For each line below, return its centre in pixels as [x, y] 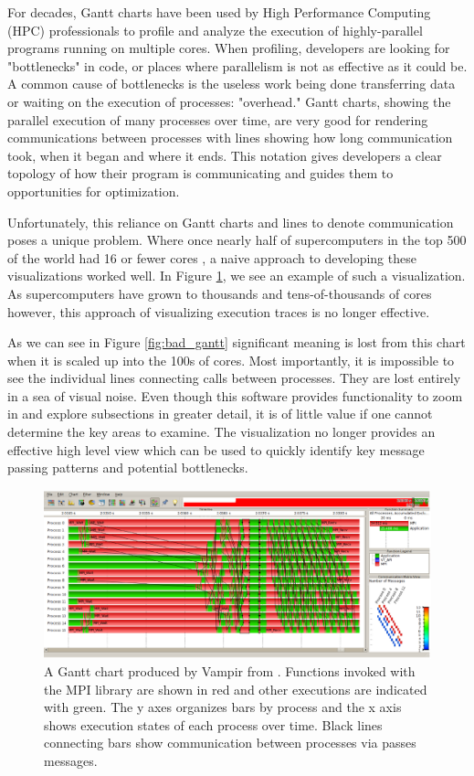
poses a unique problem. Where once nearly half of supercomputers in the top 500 [237, 240]
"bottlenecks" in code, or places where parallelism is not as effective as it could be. [237, 65]
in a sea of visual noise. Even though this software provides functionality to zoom [235, 395]
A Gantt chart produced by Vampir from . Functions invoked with [230, 671]
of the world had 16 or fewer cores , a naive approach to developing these [212, 257]
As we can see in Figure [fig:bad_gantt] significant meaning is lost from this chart [237, 342]
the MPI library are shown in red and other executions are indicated [236, 689]
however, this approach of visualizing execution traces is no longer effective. [219, 311]
